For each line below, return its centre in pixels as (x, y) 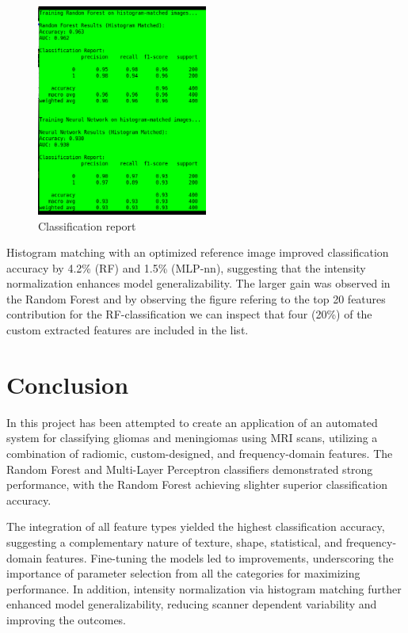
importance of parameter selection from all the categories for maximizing (183, 573)
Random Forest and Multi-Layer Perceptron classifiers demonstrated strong (190, 469)
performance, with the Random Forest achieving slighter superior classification (197, 484)
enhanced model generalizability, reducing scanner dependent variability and (192, 604)
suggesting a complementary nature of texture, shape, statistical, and (175, 541)
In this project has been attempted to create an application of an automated (192, 422)
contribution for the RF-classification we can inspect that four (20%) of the (189, 314)
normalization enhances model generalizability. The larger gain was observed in (198, 283)
